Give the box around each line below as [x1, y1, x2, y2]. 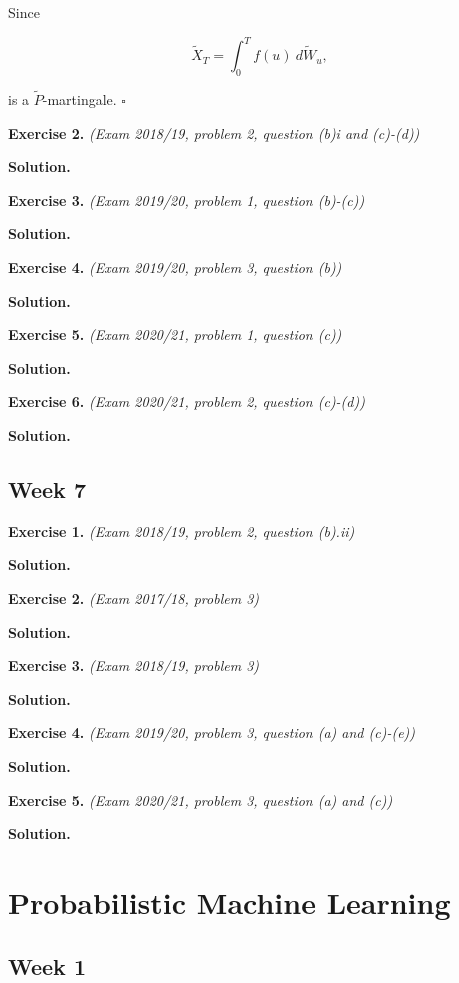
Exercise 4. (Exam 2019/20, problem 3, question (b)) [8, 257, 342, 278]
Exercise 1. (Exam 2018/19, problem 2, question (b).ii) [8, 520, 355, 541]
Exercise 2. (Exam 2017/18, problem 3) [8, 588, 260, 609]
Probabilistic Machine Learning [8, 881, 451, 922]
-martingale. [42, 89, 117, 110]
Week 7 [8, 474, 86, 505]
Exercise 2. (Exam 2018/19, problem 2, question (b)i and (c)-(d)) [8, 122, 420, 143]
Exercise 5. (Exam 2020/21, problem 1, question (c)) [8, 324, 342, 345]
